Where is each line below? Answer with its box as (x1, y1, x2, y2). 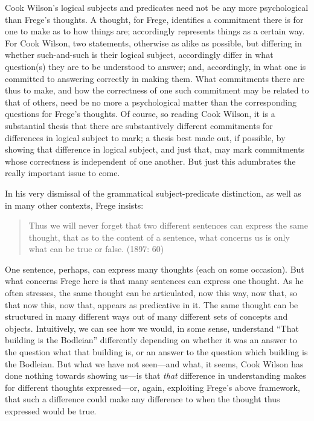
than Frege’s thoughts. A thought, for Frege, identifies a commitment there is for (5, 13, 304, 25)
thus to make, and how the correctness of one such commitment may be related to (5, 84, 309, 97)
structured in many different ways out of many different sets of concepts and (5, 310, 288, 323)
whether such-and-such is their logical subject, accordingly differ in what (5, 48, 274, 61)
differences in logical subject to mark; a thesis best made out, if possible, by (5, 131, 286, 144)
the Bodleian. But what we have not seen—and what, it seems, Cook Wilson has (5, 357, 304, 370)
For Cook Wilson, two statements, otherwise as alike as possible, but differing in (5, 36, 302, 49)
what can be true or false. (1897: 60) (28, 242, 164, 255)
